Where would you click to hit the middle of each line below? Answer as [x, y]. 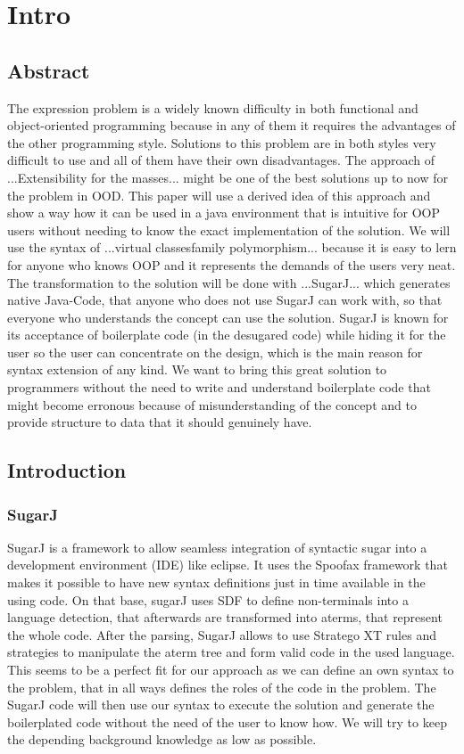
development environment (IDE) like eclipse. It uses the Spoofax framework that [228, 565]
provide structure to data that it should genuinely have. [160, 422]
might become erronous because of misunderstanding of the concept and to [212, 404]
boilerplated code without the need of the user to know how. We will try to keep [227, 721]
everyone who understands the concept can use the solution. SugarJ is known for [228, 317]
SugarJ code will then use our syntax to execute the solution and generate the [221, 705]
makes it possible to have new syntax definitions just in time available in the [216, 582]
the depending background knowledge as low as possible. [162, 739]
